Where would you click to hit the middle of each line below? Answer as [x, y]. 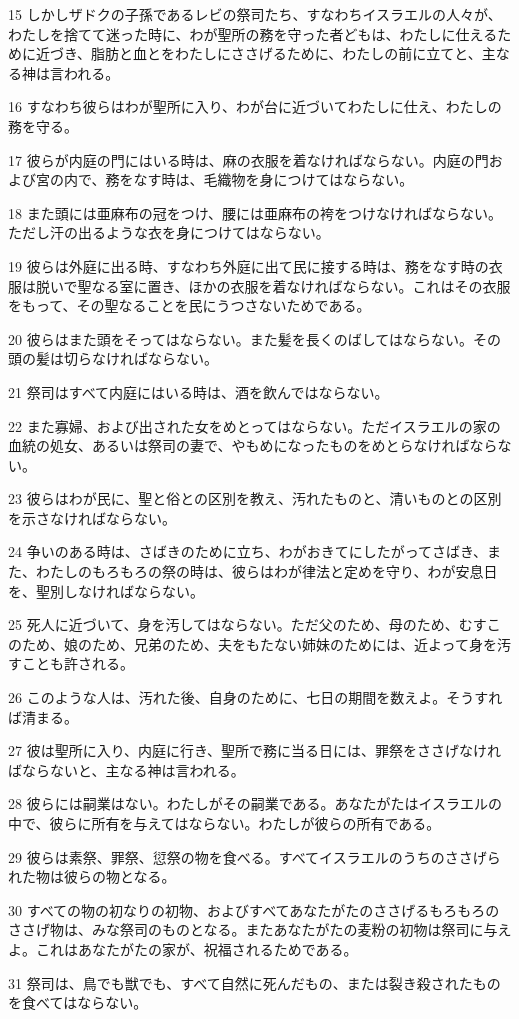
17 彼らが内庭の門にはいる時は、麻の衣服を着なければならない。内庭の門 [248, 159]
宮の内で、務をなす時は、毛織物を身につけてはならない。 [224, 179]
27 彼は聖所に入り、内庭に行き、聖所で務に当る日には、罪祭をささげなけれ [255, 750]
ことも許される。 [77, 663]
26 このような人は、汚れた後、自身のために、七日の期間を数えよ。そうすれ [255, 697]
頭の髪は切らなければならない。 [113, 358]
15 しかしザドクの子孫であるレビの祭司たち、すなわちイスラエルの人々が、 [255, 14]
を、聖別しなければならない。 [106, 590]
